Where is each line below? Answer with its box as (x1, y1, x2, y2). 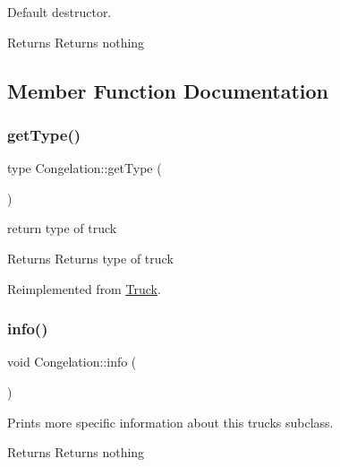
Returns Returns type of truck (7, 248, 174, 267)
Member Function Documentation (7, 76, 329, 104)
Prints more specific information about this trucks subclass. (7, 412, 334, 431)
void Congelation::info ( (7, 352, 137, 371)
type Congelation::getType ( (7, 159, 162, 177)
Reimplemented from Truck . (7, 279, 161, 298)
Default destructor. (7, 3, 112, 21)
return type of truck (7, 219, 117, 238)
